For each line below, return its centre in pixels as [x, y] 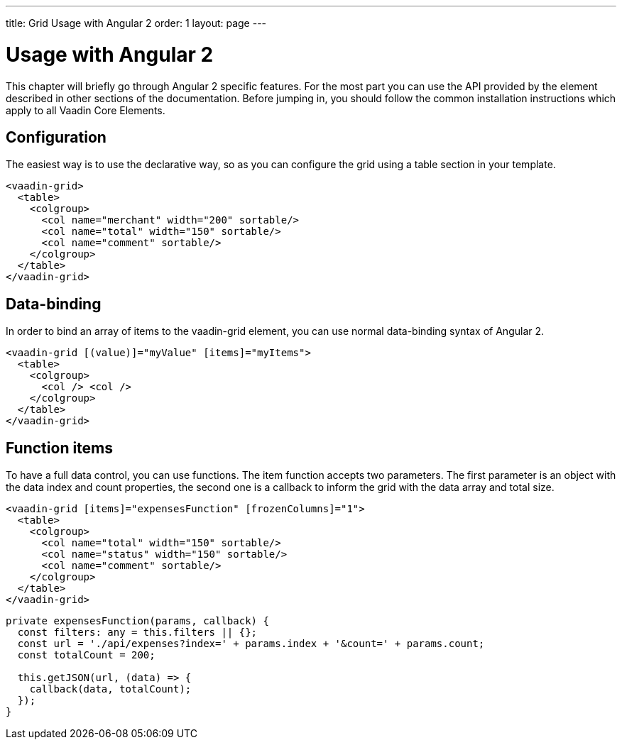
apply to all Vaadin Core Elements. [86, 110]
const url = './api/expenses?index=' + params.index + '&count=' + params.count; [251, 644]
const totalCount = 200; [86, 655]
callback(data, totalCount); [110, 689]
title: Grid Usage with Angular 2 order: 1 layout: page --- [136, 23]
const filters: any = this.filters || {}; [137, 633]
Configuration [56, 137]
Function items [60, 448]
